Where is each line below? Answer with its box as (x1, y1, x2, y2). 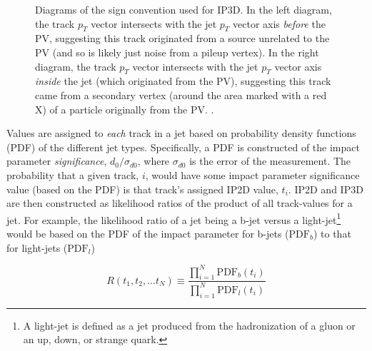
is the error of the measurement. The (189, 153, 351, 168)
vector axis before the (233, 16, 326, 31)
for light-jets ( (6, 240, 68, 255)
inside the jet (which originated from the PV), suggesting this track (35, 73, 331, 88)
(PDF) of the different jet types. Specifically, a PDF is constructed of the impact (6, 139, 360, 154)
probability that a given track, (6, 167, 139, 182)
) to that (313, 225, 351, 240)
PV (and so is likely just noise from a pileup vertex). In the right (35, 44, 319, 59)
